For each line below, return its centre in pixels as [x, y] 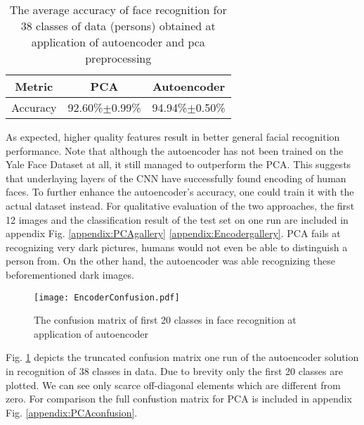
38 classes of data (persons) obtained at [118, 26]
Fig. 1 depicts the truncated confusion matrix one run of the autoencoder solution [182, 357]
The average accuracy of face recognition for [118, 9]
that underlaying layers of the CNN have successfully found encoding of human [176, 178]
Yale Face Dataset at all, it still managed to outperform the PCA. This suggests [178, 164]
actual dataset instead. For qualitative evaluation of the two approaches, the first [180, 205]
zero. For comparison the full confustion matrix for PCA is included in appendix [179, 399]
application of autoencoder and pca [118, 42]
